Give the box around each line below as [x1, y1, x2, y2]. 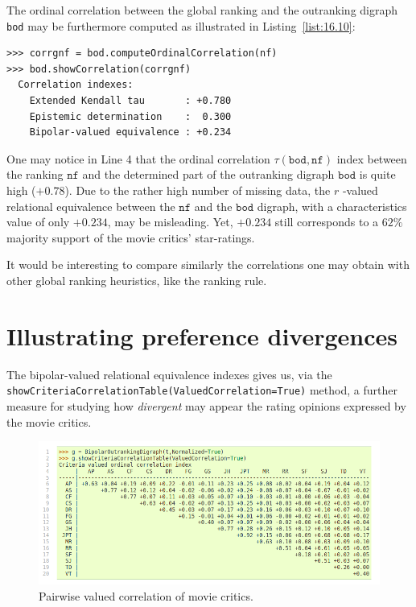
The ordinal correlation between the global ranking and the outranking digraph [6, 2, 398, 18]
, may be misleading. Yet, [107, 213, 233, 230]
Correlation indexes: [18, 79, 134, 91]
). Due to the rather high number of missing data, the [64, 182, 331, 198]
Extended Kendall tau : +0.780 [29, 95, 232, 107]
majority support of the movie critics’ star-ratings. [6, 229, 255, 246]
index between [336, 150, 407, 167]
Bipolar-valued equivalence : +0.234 [29, 126, 232, 138]
